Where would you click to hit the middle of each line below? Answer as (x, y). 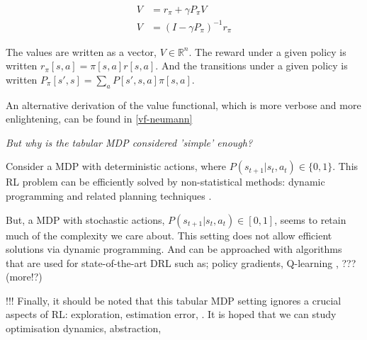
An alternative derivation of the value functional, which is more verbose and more (183, 104)
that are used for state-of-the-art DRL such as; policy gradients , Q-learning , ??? (181, 262)
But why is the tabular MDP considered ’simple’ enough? (129, 142)
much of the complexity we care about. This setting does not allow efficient (169, 235)
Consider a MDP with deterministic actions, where (116, 166)
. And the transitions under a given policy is (252, 66)
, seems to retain (310, 219)
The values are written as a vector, (81, 51)
